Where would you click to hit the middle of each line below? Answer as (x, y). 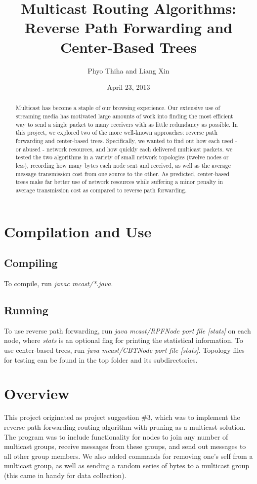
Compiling (31, 263)
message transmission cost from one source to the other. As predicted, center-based (123, 173)
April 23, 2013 (128, 87)
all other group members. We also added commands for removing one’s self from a (128, 456)
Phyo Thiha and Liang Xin (128, 70)
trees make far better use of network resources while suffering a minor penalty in (119, 182)
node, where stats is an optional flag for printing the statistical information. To (124, 340)
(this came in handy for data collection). (65, 475)
